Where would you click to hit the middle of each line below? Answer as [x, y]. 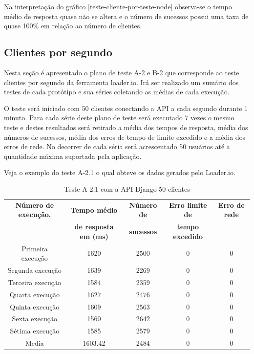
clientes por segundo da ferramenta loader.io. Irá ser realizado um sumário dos [121, 82]
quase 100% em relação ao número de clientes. [73, 26]
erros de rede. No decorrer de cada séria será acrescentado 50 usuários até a [117, 146]
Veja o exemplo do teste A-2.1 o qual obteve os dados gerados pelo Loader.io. [120, 172]
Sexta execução [35, 319]
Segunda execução [34, 270]
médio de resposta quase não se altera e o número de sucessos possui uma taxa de [126, 16]
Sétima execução [35, 331]
